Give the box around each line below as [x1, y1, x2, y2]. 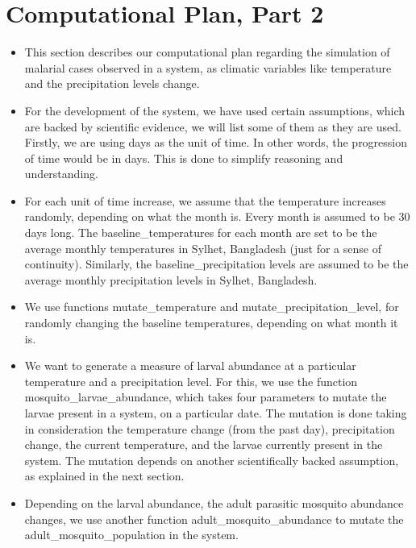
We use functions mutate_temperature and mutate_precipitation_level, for [24, 298, 399, 315]
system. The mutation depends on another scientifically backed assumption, [24, 451, 399, 468]
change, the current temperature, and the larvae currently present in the [24, 436, 383, 453]
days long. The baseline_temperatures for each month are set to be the [24, 224, 377, 241]
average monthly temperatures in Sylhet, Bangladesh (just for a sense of [24, 239, 381, 256]
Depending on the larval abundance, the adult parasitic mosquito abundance [24, 494, 404, 511]
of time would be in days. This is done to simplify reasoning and [24, 149, 343, 166]
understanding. [24, 165, 98, 182]
